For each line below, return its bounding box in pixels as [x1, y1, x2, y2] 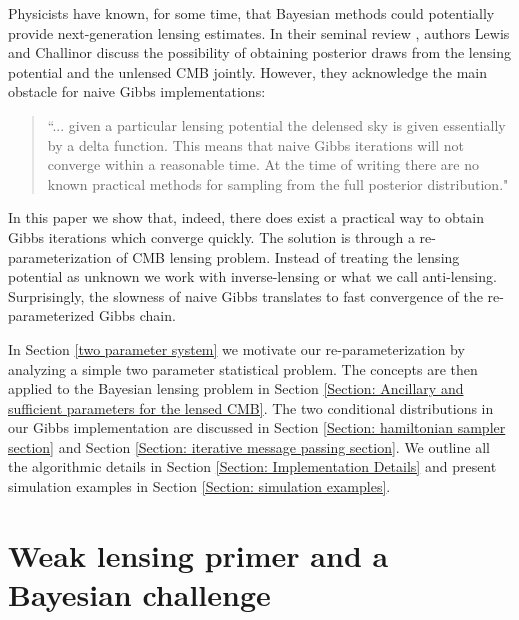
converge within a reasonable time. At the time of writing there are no [47, 154, 479, 175]
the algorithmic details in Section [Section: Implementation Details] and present [8, 456, 497, 477]
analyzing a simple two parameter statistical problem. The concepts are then [8, 358, 478, 379]
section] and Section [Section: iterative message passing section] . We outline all [8, 436, 490, 457]
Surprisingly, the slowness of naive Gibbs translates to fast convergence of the [8, 285, 483, 306]
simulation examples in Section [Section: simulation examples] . [8, 476, 391, 497]
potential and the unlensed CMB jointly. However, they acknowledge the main [8, 61, 488, 82]
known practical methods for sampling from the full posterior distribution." [47, 173, 509, 194]
